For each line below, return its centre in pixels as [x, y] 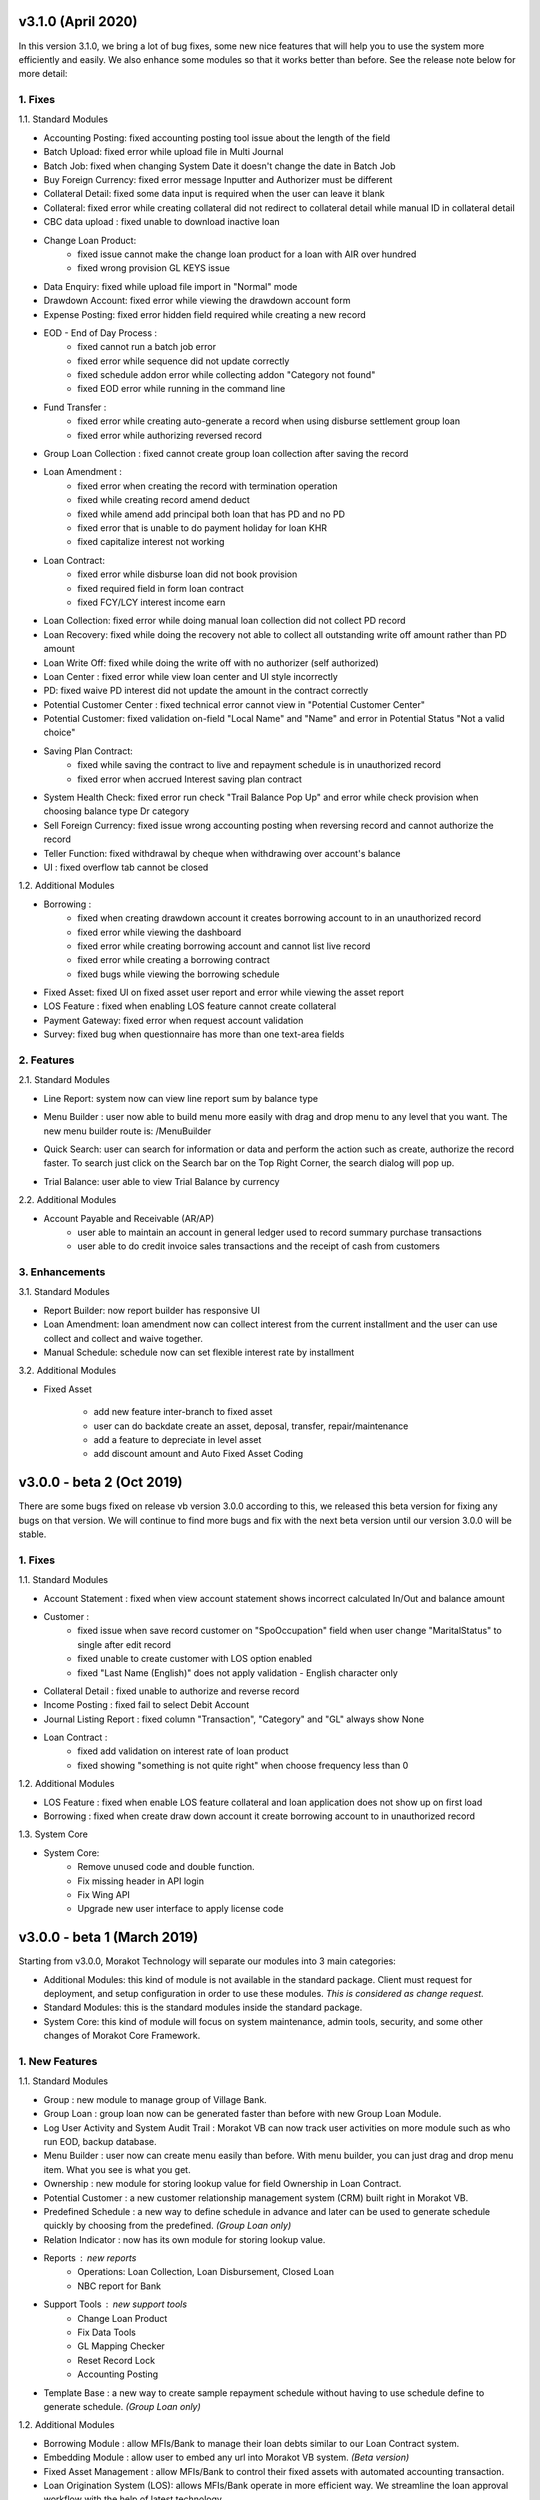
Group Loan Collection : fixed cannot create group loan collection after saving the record [226, 454]
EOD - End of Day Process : [100, 332]
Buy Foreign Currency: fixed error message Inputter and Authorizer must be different [218, 179]
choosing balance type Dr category [116, 811]
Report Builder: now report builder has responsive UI [151, 1310]
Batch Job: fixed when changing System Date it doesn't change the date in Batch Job [219, 166]
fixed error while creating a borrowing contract [173, 960]
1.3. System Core [53, 1834]
